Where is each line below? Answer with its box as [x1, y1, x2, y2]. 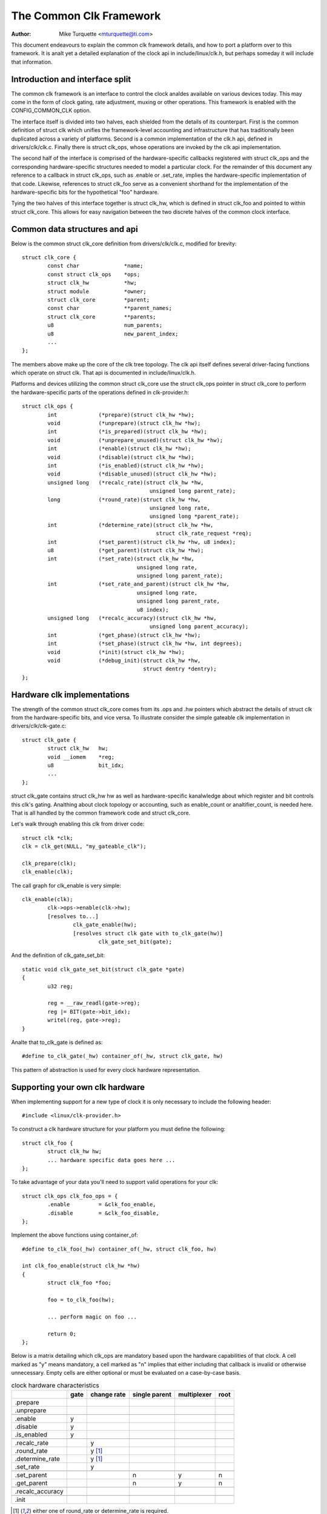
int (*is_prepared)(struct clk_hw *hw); [47, 428, 207, 435]
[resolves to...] [47, 913, 99, 920]
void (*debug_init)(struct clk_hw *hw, [47, 657, 201, 664]
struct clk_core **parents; [47, 313, 157, 320]
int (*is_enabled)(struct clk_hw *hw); [47, 462, 204, 469]
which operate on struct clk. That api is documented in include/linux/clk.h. [11, 369, 196, 377]
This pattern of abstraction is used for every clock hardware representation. [11, 1066, 201, 1073]
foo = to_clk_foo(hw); [47, 1297, 115, 1303]
